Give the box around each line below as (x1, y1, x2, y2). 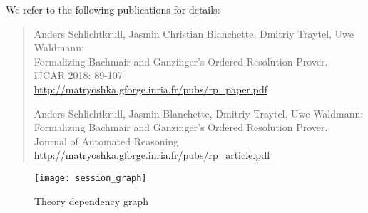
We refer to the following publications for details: (6, 2, 220, 16)
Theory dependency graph (34, 193, 148, 208)
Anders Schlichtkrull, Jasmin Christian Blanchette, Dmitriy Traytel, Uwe (34, 26, 354, 41)
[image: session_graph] (34, 172, 147, 183)
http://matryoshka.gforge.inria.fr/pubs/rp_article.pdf (34, 147, 270, 162)
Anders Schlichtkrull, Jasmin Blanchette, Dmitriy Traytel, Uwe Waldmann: (34, 105, 364, 120)
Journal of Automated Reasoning (34, 133, 179, 148)
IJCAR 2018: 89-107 (34, 68, 123, 83)
